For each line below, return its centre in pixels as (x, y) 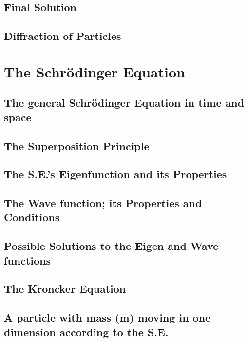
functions (28, 260)
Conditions (32, 217)
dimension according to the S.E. (86, 332)
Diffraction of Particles (63, 36)
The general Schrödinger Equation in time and (124, 103)
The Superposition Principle (77, 145)
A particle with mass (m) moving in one (107, 317)
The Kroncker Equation (65, 289)
